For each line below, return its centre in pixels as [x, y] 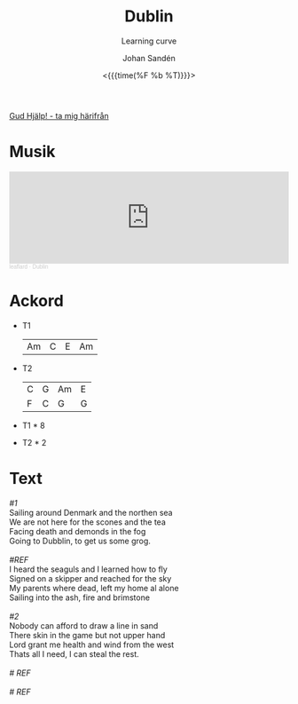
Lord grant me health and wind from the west [92, 645]
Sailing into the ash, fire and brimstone [80, 597]
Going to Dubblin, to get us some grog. [80, 541]
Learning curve [149, 41]
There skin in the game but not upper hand [87, 635]
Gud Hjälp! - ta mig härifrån [59, 115]
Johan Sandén [149, 58]
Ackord [36, 301]
